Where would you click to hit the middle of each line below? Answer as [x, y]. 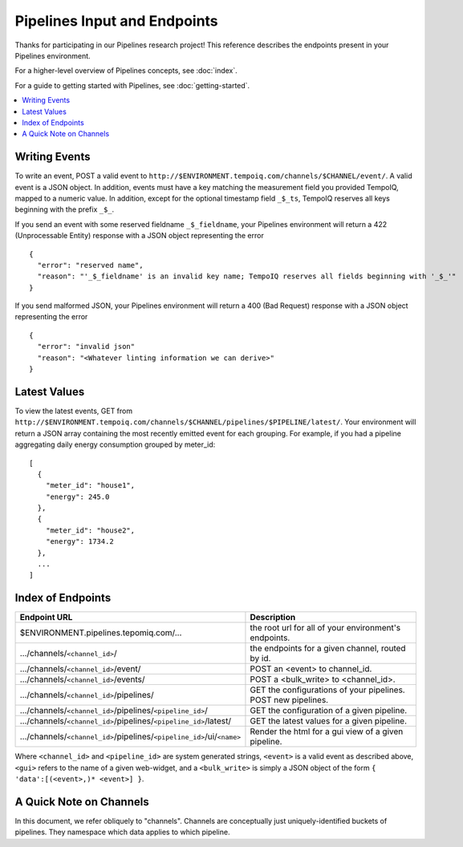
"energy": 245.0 [77, 496]
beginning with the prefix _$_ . [65, 209]
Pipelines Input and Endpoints [116, 21]
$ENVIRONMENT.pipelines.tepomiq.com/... [101, 633]
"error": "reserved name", [90, 265]
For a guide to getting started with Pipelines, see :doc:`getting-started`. [132, 85]
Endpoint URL [46, 618]
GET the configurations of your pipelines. [327, 690]
